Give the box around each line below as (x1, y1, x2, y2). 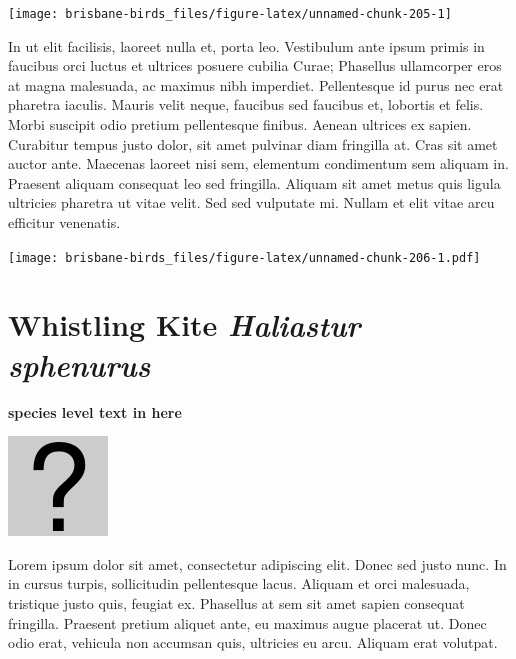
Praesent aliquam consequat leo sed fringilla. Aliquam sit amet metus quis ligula (8, 172, 501, 193)
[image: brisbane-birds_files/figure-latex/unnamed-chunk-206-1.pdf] (8, 250, 481, 265)
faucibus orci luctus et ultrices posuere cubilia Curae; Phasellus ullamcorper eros (8, 55, 502, 76)
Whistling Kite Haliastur (8, 304, 361, 346)
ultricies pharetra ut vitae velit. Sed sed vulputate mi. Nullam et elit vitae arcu (8, 192, 495, 213)
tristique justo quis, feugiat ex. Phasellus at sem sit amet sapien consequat (8, 592, 465, 613)
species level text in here (8, 401, 182, 422)
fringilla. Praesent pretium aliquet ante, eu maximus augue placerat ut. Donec (8, 612, 487, 633)
